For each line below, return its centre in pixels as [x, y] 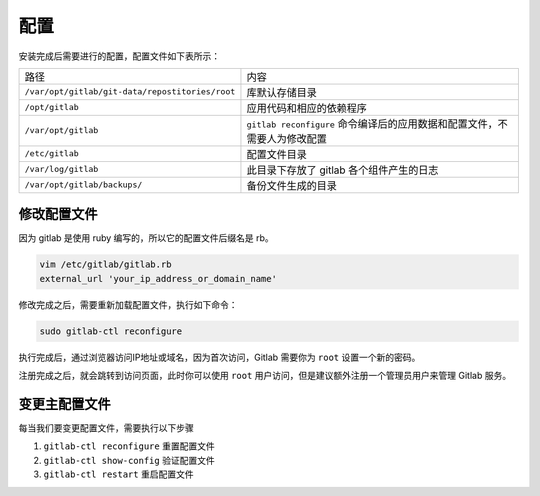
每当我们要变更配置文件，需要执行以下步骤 [106, 428]
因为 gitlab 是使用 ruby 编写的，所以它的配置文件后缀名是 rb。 [146, 238]
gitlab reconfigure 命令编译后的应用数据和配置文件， [372, 123]
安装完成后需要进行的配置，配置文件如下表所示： [119, 56]
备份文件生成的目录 [291, 185]
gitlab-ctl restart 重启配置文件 [118, 474]
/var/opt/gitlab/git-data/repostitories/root [130, 91]
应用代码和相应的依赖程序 [306, 108]
